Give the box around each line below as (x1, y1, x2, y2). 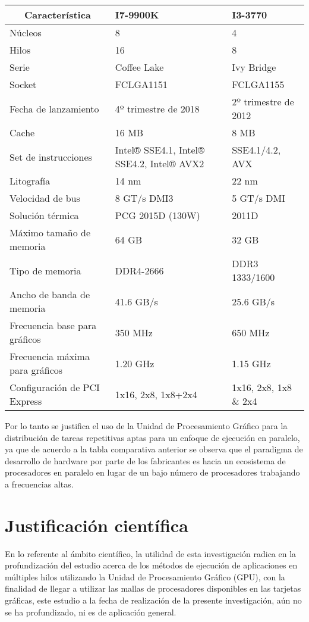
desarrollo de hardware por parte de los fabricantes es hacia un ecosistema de (5, 454, 286, 467)
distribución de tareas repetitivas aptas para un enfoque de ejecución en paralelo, (5, 431, 300, 443)
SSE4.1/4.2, (232, 143, 281, 157)
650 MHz (232, 325, 270, 339)
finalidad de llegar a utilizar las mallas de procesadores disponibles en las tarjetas (5, 582, 301, 595)
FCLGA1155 (232, 77, 285, 91)
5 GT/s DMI (232, 191, 285, 205)
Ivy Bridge (232, 60, 276, 74)
